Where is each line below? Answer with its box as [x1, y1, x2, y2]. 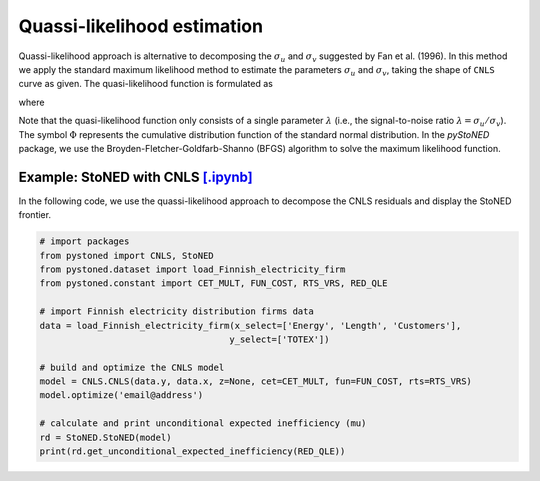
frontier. [18, 209, 52, 221]
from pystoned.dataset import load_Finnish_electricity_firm [39, 263, 346, 275]
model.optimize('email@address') [39, 390, 204, 401]
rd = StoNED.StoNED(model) [39, 431, 172, 443]
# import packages [39, 236, 130, 247]
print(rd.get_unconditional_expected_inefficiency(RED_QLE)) [39, 446, 346, 457]
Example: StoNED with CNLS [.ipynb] [18, 168, 254, 185]
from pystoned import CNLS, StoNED [39, 250, 214, 261]
